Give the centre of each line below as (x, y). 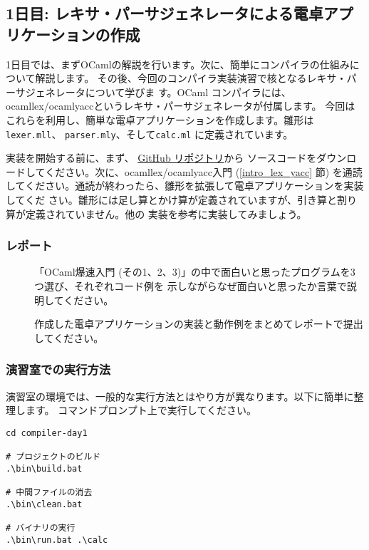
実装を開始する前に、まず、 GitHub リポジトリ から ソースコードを (161, 158)
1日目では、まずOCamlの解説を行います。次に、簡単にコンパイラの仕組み (178, 64)
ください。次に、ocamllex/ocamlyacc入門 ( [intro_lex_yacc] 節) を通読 (204, 171)
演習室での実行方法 (58, 369)
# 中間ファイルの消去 (49, 493)
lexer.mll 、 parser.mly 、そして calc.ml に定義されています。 (150, 134)
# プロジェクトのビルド (53, 457)
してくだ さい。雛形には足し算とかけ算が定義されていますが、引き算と (172, 199)
